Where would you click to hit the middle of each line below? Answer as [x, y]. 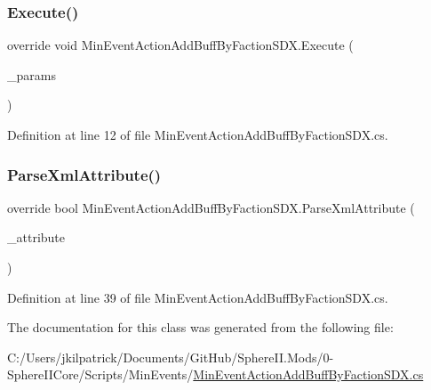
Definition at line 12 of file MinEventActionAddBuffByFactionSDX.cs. [198, 134]
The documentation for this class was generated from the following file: [200, 327]
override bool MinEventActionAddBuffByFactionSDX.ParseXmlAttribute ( [211, 207]
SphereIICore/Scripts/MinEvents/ [100, 374]
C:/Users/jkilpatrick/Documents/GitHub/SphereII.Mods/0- [171, 357]
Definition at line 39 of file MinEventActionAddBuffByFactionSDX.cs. [198, 297]
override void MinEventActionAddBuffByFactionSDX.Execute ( [180, 45]
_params [32, 74]
